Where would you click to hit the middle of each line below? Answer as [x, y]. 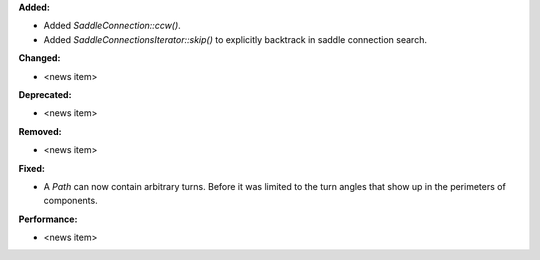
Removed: [40, 131]
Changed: [39, 58]
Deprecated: [45, 94]
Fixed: [31, 168]
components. [71, 201]
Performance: [48, 219]
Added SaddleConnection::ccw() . [112, 26]
